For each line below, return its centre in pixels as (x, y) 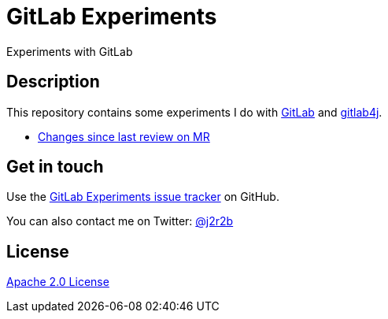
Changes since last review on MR (124, 136)
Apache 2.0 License (58, 282)
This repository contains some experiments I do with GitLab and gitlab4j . (194, 112)
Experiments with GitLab (70, 51)
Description (53, 82)
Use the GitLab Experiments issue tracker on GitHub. (143, 197)
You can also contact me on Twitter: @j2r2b (120, 221)
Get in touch (55, 167)
